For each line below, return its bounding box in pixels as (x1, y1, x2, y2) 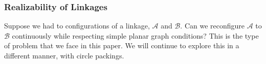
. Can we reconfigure (180, 20, 245, 31)
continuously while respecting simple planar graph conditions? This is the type (12, 30, 259, 41)
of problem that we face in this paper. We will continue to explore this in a (4, 40, 239, 51)
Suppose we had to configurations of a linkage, (4, 20, 150, 31)
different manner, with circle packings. (4, 50, 124, 60)
